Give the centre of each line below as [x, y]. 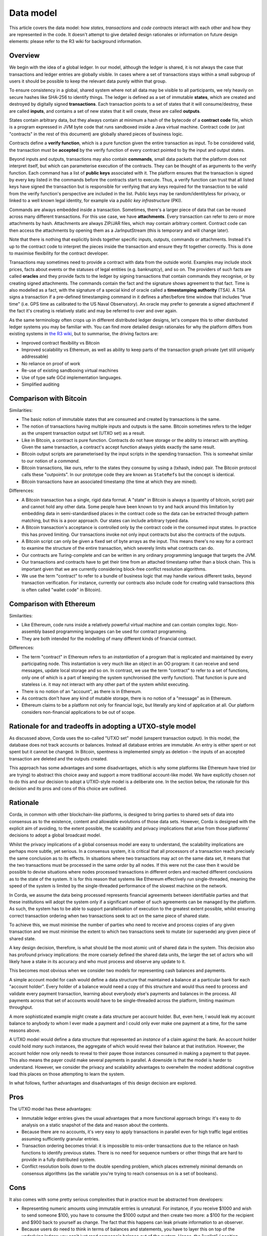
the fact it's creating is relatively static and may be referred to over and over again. [93, 311]
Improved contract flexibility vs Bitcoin [61, 343]
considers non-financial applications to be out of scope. [79, 712]
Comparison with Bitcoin [48, 398]
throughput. [21, 1007]
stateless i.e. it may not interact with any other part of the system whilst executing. [106, 684]
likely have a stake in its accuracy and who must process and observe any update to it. [97, 962]
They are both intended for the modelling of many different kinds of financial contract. [109, 638]
